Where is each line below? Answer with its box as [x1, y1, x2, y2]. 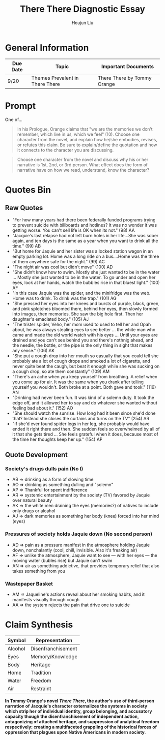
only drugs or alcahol [12, 508, 55, 514]
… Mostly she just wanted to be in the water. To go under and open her [12, 274, 156, 280]
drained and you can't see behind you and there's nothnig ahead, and [12, 337, 154, 343]
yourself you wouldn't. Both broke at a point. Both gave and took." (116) [12, 384, 156, 390]
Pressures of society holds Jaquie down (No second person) [5, 530, 153, 537]
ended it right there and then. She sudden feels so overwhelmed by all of [12, 426, 160, 432]
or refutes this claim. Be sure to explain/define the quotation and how [17, 142, 157, 148]
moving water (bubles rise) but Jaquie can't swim [12, 557, 113, 563]
